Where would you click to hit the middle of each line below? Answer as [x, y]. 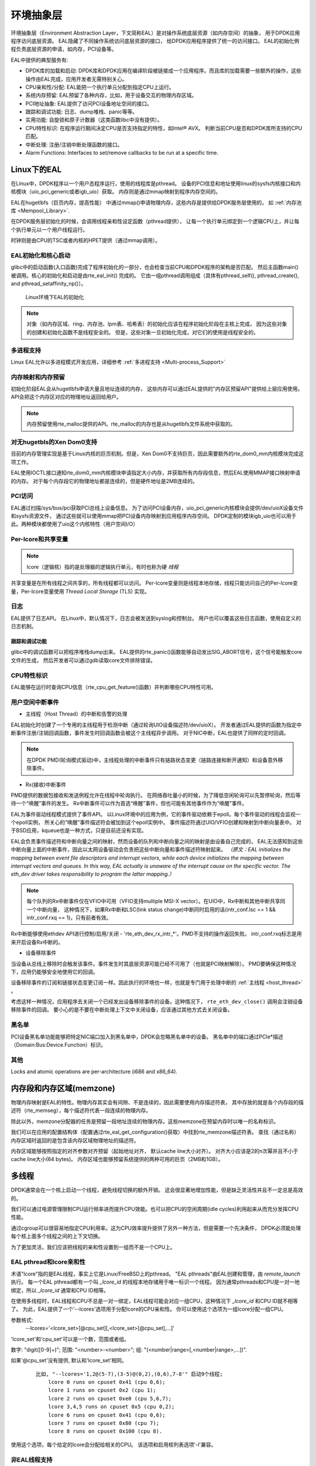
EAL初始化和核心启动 [41, 256]
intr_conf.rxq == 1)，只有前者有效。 [69, 917]
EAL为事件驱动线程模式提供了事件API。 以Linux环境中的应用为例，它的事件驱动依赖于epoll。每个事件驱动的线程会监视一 [156, 814]
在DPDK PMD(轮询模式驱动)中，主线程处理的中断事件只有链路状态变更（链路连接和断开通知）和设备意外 [152, 760]
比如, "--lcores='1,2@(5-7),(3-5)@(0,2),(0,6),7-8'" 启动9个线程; [130, 1374]
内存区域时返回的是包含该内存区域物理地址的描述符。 [75, 1140]
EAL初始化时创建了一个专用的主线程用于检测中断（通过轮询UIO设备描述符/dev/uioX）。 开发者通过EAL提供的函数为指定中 [156, 725]
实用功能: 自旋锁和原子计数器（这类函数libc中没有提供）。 [94, 120]
